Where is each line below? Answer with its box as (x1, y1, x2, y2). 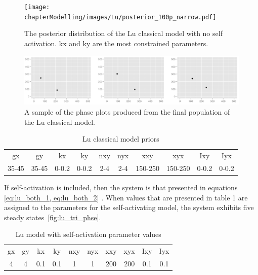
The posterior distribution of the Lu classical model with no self (24, 28, 223, 39)
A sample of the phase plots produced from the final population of (24, 106, 230, 117)
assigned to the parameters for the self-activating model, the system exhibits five (4, 202, 254, 213)
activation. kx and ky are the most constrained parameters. (24, 38, 208, 48)
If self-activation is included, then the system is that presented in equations (4, 182, 238, 192)
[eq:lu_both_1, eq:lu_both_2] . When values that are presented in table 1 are (4, 192, 248, 202)
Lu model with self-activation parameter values (15, 229, 161, 239)
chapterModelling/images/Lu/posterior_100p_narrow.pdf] (24, 13, 217, 21)
